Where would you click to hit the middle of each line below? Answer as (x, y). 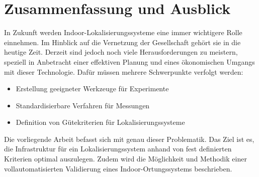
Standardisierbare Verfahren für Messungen (83, 105)
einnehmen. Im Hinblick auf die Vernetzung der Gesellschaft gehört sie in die (122, 42)
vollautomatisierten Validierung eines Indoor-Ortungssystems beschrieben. (118, 168)
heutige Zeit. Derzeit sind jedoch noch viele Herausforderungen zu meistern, (121, 52)
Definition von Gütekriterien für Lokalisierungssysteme (100, 122)
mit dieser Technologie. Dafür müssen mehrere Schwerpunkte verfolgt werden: (124, 71)
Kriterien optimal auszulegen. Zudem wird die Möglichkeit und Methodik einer (125, 159)
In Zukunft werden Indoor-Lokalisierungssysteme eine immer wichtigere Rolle (123, 32)
